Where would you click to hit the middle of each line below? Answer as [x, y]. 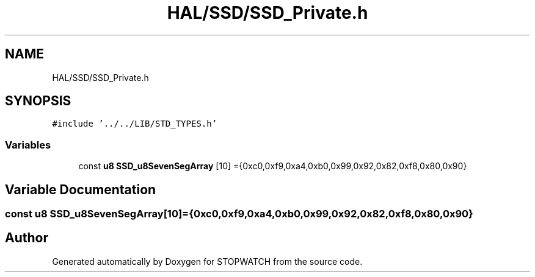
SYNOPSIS [38, 101]
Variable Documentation [81, 189]
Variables [28, 145]
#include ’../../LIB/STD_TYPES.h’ [135, 124]
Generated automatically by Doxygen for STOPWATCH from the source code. [207, 261]
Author [27, 238]
